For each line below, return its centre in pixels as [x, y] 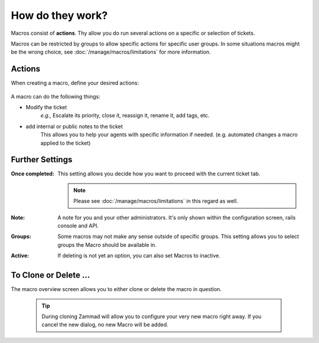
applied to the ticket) [66, 143]
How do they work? [59, 15]
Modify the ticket [46, 107]
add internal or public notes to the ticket [74, 126]
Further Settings [42, 160]
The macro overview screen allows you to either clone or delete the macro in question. [116, 289]
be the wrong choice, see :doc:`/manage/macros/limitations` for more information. [111, 52]
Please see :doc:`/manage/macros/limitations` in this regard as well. [156, 201]
